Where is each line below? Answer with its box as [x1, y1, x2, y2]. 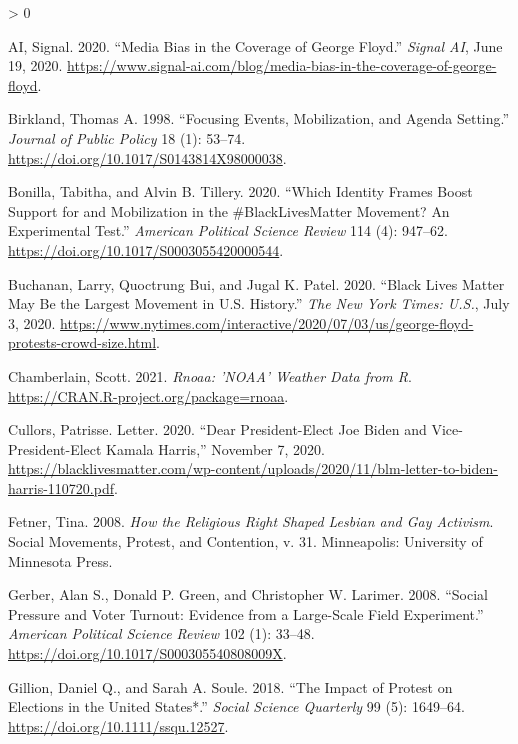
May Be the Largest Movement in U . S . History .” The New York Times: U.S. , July [8, 293, 510, 314]
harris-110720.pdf [8, 477, 114, 498]
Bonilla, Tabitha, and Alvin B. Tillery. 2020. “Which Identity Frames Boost [8, 181, 473, 202]
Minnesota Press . [8, 550, 113, 571]
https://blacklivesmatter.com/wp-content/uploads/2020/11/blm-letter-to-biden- [8, 458, 498, 479]
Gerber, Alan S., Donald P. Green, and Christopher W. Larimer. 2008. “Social [8, 584, 488, 605]
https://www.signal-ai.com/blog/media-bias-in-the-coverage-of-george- [67, 55, 497, 76]
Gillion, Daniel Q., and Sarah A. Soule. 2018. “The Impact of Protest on [8, 676, 453, 697]
